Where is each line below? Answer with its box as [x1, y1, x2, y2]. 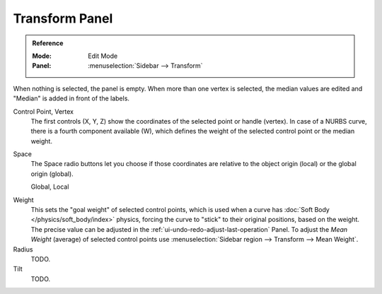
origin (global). [30, 170, 74, 178]
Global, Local [30, 182, 69, 191]
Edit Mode [88, 52, 118, 60]
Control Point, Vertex [13, 107, 74, 116]
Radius [13, 245, 33, 254]
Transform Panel [13, 11, 113, 26]
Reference [32, 39, 64, 47]
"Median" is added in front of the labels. [13, 94, 130, 102]
